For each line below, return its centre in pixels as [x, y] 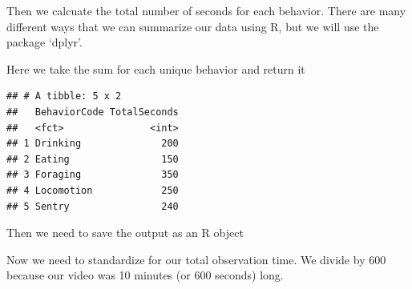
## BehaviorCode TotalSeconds [93, 112]
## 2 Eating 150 [93, 159]
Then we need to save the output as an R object [125, 233]
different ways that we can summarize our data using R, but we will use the [193, 26]
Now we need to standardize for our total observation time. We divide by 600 [196, 259]
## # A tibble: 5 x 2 [64, 96]
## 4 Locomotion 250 [93, 190]
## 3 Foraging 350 [93, 175]
